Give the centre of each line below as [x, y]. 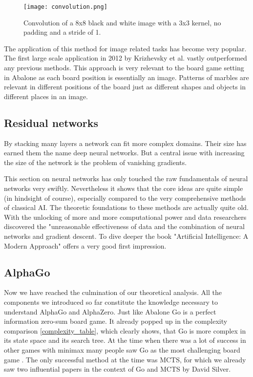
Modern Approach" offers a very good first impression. [85, 245]
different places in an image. [46, 96]
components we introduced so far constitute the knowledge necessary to [111, 302]
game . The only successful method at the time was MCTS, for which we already [125, 359]
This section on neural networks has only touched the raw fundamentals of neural [126, 178]
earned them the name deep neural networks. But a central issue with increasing [124, 153]
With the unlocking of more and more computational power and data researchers [125, 217]
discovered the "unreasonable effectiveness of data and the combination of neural [124, 226]
